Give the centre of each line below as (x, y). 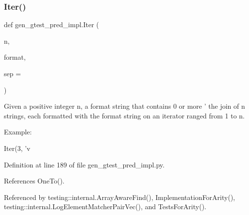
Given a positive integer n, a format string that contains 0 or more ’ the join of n (124, 106)
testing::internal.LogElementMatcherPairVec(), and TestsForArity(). (105, 207)
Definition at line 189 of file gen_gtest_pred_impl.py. (84, 164)
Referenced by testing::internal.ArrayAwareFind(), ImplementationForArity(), (120, 197)
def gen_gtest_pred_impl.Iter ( (51, 25)
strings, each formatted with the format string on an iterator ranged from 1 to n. (124, 115)
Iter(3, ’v (17, 148)
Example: (18, 132)
